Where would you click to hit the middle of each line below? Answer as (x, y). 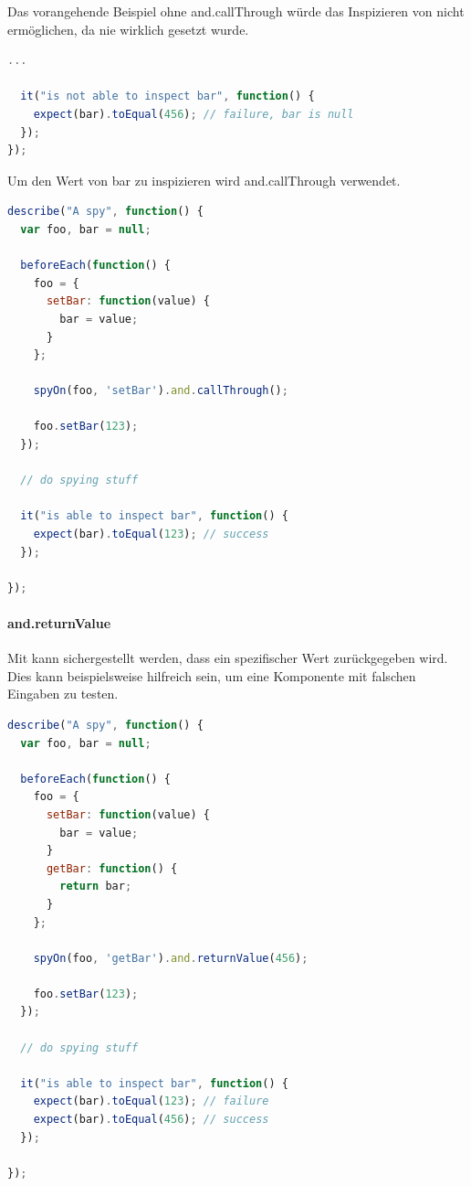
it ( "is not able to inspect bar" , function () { (167, 96)
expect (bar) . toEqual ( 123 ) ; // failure (151, 1101)
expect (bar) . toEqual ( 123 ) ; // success (151, 534)
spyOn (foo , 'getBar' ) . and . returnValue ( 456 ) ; (171, 958)
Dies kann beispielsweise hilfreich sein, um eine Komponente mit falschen (212, 675)
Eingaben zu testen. (63, 694)
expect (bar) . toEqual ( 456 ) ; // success (151, 1120)
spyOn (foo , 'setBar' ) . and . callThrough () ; (161, 391)
